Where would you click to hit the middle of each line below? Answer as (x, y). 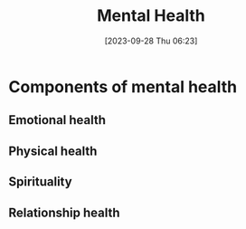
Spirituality (41, 182)
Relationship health (64, 212)
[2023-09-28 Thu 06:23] (151, 41)
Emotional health (57, 120)
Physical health (53, 151)
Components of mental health (123, 86)
